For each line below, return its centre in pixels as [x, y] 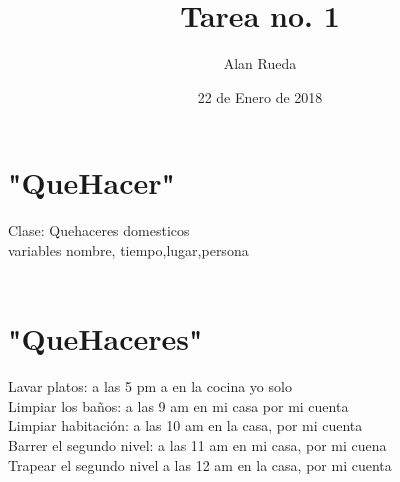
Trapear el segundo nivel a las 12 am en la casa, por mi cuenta [200, 464]
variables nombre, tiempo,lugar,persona [128, 249]
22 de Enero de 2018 [260, 96]
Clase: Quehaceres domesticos [99, 230]
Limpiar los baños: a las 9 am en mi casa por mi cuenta [178, 405]
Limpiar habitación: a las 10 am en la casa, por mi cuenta [185, 425]
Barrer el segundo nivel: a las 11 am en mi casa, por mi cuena [197, 444]
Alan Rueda [260, 63]
